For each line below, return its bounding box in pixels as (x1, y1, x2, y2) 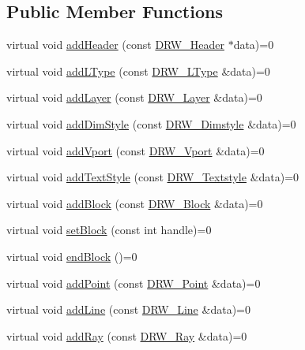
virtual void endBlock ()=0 (6, 248, 137, 264)
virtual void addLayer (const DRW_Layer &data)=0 (6, 89, 262, 106)
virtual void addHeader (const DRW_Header (6, 36, 224, 53)
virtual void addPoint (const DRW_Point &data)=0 (6, 274, 261, 291)
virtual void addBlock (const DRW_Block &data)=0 (6, 195, 263, 211)
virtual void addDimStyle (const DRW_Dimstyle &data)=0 (6, 115, 296, 132)
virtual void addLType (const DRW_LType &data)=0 (6, 62, 270, 79)
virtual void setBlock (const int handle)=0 (6, 222, 212, 238)
